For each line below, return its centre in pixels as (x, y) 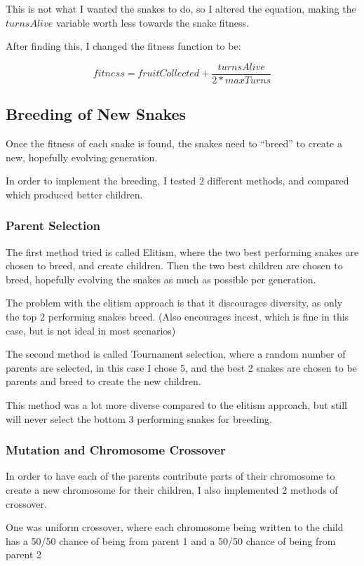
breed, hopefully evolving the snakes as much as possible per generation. (161, 279)
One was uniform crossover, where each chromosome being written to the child (175, 527)
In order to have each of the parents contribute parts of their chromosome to (170, 476)
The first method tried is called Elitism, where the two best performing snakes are (182, 251)
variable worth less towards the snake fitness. (153, 22)
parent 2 (23, 554)
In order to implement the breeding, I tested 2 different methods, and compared (177, 181)
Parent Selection (53, 225)
